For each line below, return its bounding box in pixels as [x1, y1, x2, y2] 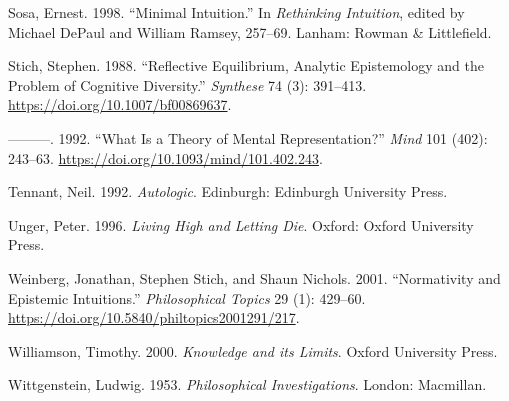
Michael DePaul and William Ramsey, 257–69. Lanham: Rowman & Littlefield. [8, 21, 492, 42]
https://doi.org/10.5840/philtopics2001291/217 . [8, 307, 300, 328]
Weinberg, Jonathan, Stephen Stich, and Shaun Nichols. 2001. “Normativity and [8, 267, 501, 288]
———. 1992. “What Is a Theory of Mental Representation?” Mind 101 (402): [8, 127, 488, 148]
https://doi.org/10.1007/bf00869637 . [8, 94, 232, 115]
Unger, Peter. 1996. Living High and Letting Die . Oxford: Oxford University [8, 214, 474, 235]
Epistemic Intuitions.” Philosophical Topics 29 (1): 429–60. [8, 287, 366, 308]
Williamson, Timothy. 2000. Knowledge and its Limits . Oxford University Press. [8, 340, 498, 361]
